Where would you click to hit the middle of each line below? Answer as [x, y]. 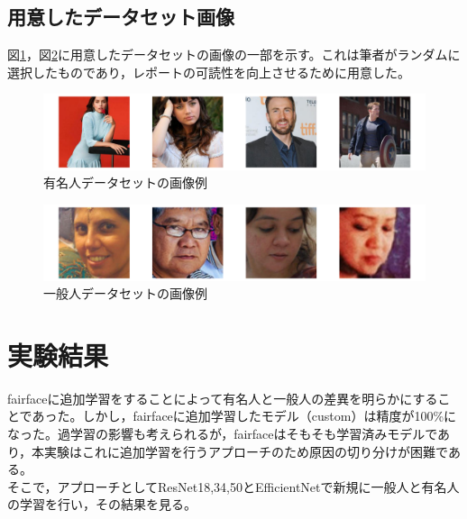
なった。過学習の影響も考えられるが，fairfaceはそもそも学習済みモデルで [223, 434]
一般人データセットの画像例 [125, 293]
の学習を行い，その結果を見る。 [102, 504]
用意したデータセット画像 [121, 17]
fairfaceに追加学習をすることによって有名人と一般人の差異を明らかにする [223, 398]
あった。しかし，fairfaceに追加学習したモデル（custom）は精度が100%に [244, 416]
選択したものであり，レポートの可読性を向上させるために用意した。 [209, 72]
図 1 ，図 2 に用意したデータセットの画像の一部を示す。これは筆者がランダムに [234, 55]
